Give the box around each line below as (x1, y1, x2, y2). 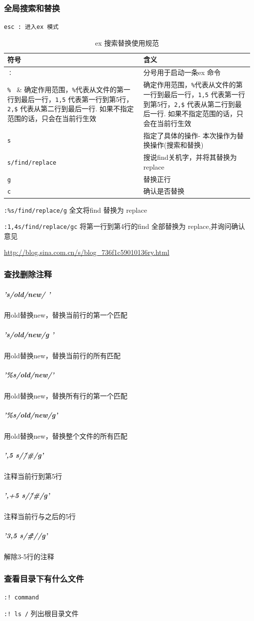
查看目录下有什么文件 (4, 572, 84, 584)
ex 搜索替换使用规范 (95, 37, 159, 48)
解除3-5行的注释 (4, 551, 54, 562)
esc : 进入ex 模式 (4, 24, 59, 31)
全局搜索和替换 (4, 1, 60, 14)
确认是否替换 (143, 186, 185, 196)
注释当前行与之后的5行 (4, 511, 76, 522)
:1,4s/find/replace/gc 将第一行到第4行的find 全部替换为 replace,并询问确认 (4, 221, 245, 231)
